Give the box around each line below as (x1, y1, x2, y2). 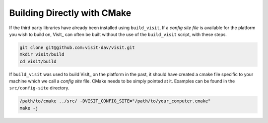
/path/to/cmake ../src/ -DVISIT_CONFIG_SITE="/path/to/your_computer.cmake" (19, 98, 211, 104)
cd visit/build (19, 58, 57, 64)
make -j (19, 105, 38, 111)
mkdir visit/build (19, 52, 65, 57)
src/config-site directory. (9, 85, 69, 91)
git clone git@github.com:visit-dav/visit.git (19, 44, 135, 50)
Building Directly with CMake (9, 7, 132, 18)
